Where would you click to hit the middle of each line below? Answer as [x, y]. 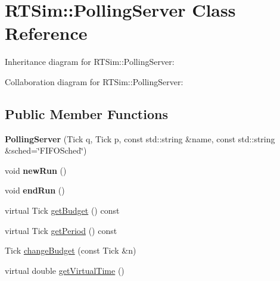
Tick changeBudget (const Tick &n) [71, 250]
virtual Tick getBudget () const [62, 210]
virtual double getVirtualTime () [65, 270]
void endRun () [35, 190]
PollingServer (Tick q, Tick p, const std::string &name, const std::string [140, 138]
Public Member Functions [86, 113]
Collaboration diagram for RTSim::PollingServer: [94, 81]
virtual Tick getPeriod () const [61, 230]
